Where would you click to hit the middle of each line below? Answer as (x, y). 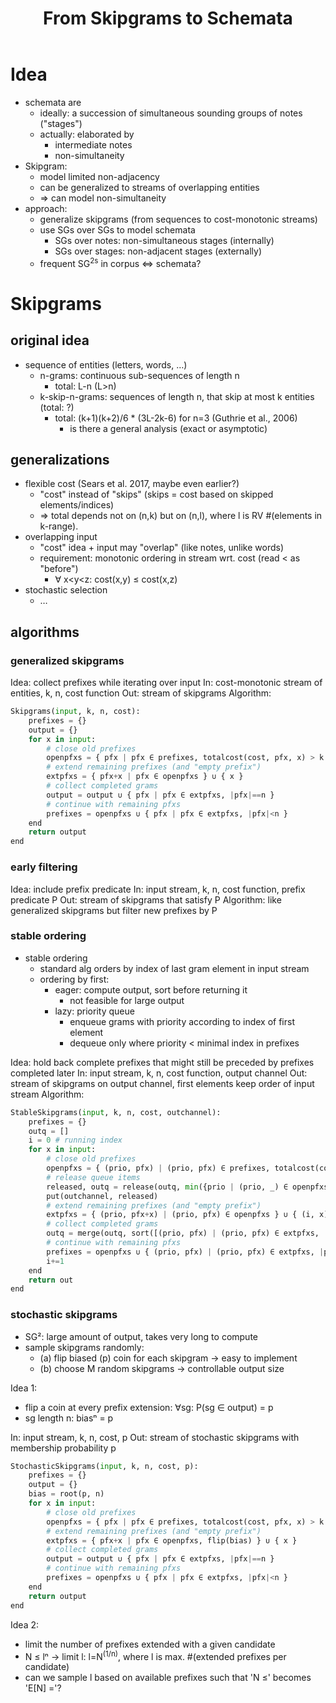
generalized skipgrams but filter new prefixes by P (114, 910)
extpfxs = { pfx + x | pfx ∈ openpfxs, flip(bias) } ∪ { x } (172, 1540)
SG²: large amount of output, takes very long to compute (141, 1336)
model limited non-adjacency (99, 176)
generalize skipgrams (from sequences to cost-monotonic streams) (178, 219)
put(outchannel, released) (102, 1196)
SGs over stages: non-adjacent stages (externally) (158, 251)
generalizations (60, 459)
